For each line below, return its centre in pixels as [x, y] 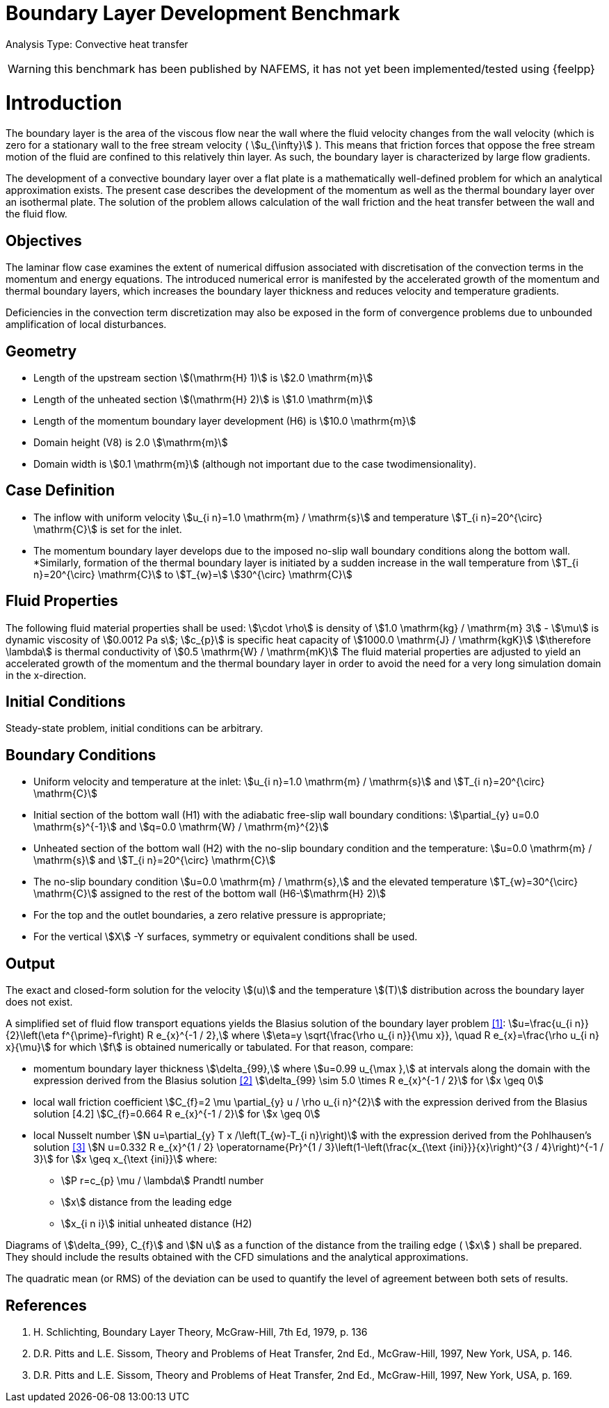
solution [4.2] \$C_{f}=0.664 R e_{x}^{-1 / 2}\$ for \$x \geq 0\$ [177, 1114]
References [46, 1305]
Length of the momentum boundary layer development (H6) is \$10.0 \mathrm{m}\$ [225, 420]
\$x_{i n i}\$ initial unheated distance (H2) [157, 1224]
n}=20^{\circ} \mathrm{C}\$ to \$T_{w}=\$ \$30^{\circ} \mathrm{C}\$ [193, 574]
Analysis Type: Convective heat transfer [97, 44]
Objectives [44, 240]
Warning [30, 68]
